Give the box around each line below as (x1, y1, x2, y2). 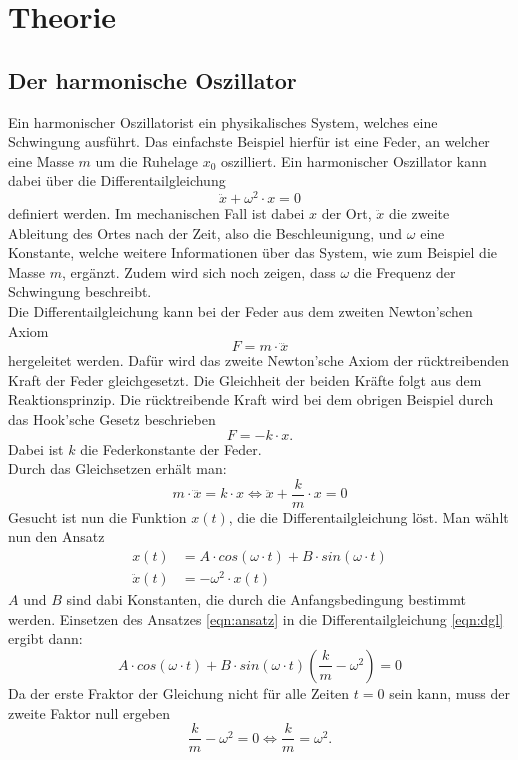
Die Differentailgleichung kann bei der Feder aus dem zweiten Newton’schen (8, 301, 473, 321)
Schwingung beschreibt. (8, 281, 152, 302)
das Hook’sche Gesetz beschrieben (8, 408, 216, 429)
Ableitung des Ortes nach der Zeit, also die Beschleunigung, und (8, 222, 403, 243)
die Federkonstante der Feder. (80, 438, 262, 459)
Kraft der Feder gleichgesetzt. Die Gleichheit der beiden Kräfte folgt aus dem (8, 369, 482, 390)
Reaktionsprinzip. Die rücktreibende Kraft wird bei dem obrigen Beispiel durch (8, 389, 494, 410)
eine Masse (8, 150, 74, 171)
